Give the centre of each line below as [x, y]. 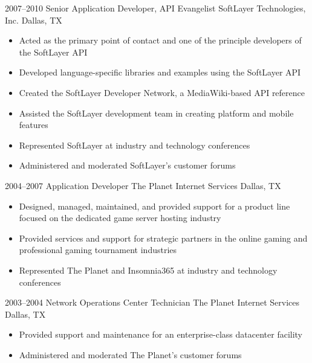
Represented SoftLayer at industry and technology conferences [135, 145]
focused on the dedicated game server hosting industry [120, 218]
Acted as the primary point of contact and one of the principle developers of [160, 40]
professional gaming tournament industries [98, 250]
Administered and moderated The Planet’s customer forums [130, 354]
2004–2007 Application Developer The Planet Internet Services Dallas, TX [143, 185]
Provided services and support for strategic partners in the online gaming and [163, 238]
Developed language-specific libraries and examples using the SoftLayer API [160, 72]
